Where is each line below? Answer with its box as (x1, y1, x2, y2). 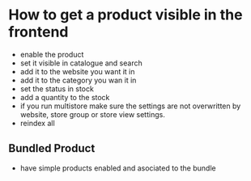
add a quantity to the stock (19, 92, 110, 102)
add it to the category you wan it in (19, 75, 137, 85)
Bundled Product (8, 141, 96, 155)
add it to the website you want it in (19, 66, 135, 76)
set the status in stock (19, 83, 95, 94)
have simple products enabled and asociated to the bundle (19, 163, 216, 173)
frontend (8, 23, 69, 41)
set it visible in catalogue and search (19, 58, 143, 68)
